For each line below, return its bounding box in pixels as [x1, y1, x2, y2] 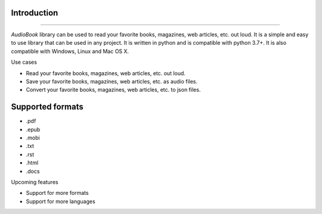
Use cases [11, 58, 37, 66]
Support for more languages [26, 197, 95, 205]
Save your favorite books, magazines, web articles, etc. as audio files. [26, 77, 198, 85]
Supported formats [11, 102, 83, 112]
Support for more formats [26, 190, 89, 197]
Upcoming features [11, 179, 59, 185]
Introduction [11, 8, 58, 18]
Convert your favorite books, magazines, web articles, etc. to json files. [26, 86, 201, 94]
